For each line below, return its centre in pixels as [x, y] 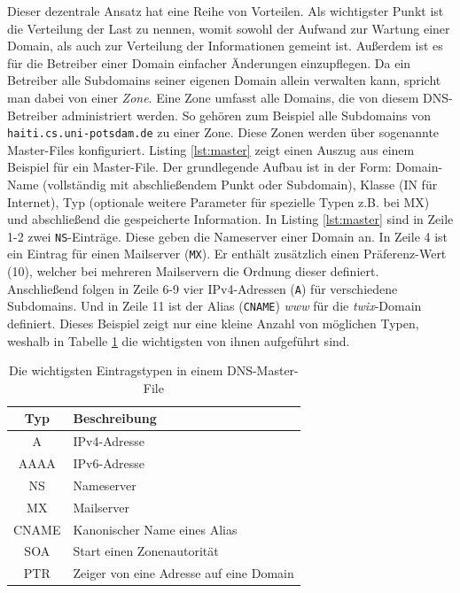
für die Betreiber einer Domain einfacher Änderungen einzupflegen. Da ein [209, 62]
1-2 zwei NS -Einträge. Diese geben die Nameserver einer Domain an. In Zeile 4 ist [228, 236]
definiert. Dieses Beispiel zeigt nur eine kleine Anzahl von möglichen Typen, [213, 323]
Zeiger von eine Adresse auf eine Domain [183, 573]
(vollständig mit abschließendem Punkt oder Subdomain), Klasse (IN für [240, 184]
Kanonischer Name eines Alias [155, 529]
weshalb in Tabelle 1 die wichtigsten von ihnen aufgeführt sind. [179, 340]
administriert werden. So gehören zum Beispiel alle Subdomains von [246, 115]
